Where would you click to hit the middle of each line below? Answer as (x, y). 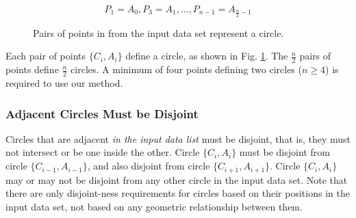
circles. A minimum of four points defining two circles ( (186, 69)
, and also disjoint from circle (149, 166)
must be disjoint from (284, 152)
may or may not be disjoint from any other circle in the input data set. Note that (177, 179)
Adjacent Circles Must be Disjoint (102, 113)
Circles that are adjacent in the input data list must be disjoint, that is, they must (178, 138)
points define (32, 69)
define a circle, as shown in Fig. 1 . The (207, 56)
